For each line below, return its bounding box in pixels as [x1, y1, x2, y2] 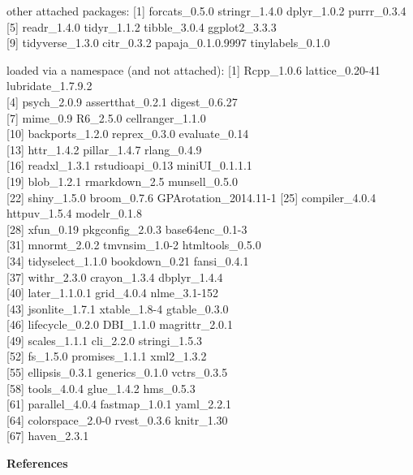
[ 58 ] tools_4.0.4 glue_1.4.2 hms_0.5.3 [6, 379, 196, 396]
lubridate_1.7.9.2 [6, 77, 92, 94]
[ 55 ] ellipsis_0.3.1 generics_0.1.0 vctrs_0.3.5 [6, 364, 228, 381]
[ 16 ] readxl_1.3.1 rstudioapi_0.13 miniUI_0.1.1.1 [6, 157, 252, 174]
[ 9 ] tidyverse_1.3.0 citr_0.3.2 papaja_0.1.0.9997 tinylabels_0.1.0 [6, 34, 330, 51]
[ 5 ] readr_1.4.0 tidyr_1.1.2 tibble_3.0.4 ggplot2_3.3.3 [6, 18, 277, 35]
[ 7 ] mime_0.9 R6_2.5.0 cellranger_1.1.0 [6, 109, 206, 126]
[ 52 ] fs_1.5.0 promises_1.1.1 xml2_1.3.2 [6, 348, 207, 365]
